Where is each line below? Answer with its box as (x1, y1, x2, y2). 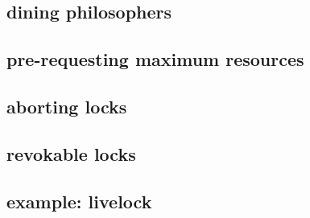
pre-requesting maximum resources (6, 47, 304, 72)
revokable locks (6, 141, 136, 166)
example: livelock (6, 188, 152, 213)
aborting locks (6, 93, 127, 118)
